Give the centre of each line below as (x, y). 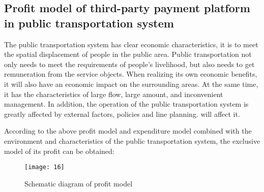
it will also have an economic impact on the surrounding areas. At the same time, (131, 84)
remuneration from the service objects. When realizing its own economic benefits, (131, 74)
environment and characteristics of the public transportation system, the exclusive (132, 140)
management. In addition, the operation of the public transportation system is (126, 104)
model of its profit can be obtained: (59, 151)
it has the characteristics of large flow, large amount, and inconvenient (114, 94)
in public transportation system (89, 23)
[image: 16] (45, 167)
